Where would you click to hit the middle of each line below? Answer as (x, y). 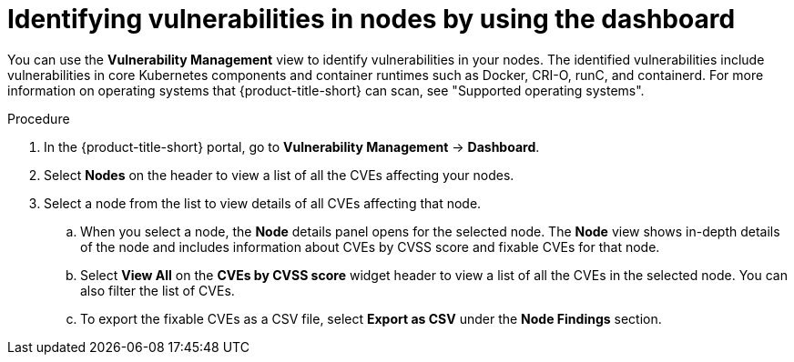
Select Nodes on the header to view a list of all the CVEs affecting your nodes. (279, 175)
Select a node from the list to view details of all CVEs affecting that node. (263, 203)
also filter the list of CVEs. (158, 290)
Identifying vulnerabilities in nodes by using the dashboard (372, 19)
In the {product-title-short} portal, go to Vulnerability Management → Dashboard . (292, 146)
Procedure (39, 118)
